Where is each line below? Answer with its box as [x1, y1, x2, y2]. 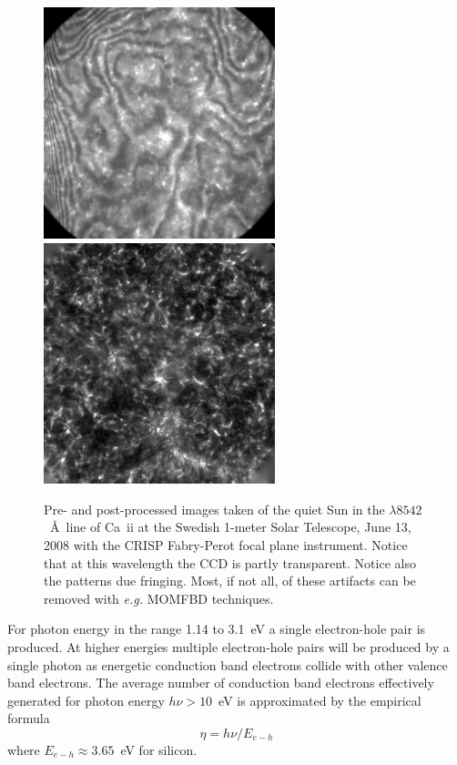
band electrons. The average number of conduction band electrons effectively [7, 673, 434, 692]
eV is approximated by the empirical [218, 690, 421, 709]
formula [7, 709, 50, 728]
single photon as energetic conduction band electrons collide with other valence [7, 655, 448, 674]
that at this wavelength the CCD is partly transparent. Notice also [44, 553, 416, 572]
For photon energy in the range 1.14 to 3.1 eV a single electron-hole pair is [7, 619, 426, 638]
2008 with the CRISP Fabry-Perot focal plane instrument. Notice [44, 535, 408, 554]
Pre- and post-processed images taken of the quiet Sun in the [44, 499, 385, 518]
